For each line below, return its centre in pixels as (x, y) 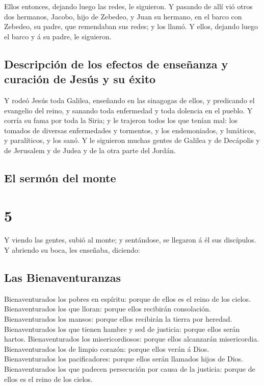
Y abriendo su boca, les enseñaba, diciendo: (72, 250)
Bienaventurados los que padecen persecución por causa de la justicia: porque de (130, 368)
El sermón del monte (60, 177)
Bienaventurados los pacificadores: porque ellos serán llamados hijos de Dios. (124, 359)
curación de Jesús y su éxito (80, 79)
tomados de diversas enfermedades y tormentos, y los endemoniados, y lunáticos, (130, 130)
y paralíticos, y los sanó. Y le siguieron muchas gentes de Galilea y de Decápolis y (132, 140)
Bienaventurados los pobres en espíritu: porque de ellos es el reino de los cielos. (127, 298)
